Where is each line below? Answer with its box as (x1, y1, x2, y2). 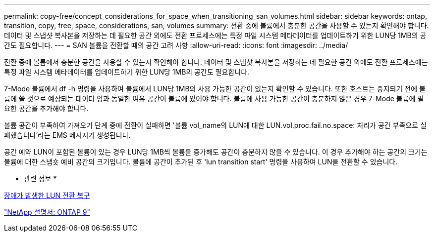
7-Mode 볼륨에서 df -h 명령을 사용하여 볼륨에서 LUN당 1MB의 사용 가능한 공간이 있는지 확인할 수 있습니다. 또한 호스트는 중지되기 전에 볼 (4, 84, 426, 93)
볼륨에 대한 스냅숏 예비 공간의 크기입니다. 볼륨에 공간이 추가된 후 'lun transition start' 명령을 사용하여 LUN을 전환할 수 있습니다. (4, 157, 398, 166)
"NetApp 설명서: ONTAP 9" (4, 208, 91, 216)
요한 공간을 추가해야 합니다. (4, 104, 89, 113)
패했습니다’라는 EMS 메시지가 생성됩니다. (4, 131, 131, 139)
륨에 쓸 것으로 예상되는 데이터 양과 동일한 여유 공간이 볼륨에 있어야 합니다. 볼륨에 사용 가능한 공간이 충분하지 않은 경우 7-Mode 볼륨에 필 (4, 94, 424, 103)
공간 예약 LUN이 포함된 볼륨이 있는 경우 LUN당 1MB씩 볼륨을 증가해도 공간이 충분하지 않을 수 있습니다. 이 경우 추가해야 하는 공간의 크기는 (4, 148, 428, 156)
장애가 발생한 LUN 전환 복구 (4, 191, 90, 199)
